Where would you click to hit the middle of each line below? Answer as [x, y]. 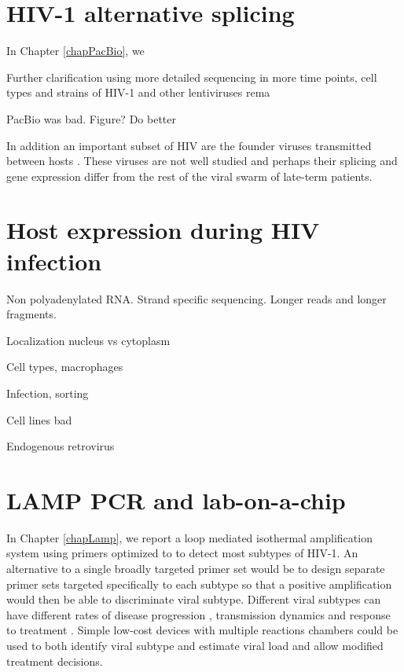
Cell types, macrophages [65, 367]
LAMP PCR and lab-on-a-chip [176, 499]
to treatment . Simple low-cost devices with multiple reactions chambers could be [202, 630]
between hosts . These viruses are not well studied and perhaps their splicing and [202, 161]
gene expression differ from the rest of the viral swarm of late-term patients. [189, 176]
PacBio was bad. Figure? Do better [91, 118]
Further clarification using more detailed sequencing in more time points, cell [192, 77]
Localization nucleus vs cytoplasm [88, 340]
